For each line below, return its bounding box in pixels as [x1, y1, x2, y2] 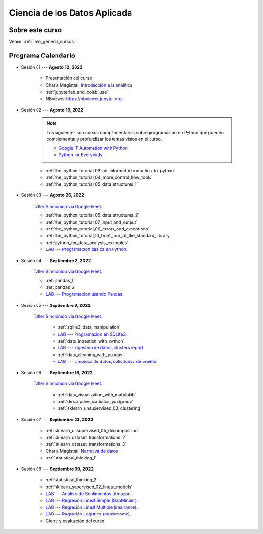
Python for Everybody [58, 152, 103, 158]
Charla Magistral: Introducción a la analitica [45, 82, 132, 88]
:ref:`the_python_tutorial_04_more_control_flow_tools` [45, 174, 153, 180]
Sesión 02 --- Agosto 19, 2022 [21, 107, 84, 113]
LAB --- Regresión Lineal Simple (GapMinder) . [45, 497, 138, 503]
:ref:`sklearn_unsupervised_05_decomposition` [45, 427, 140, 433]
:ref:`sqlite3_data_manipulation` [57, 324, 121, 330]
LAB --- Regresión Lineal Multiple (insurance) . [45, 504, 138, 510]
